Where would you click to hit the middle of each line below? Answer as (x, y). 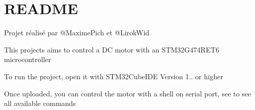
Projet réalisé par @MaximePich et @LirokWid (77, 33)
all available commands (40, 103)
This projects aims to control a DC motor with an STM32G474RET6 (112, 49)
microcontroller (28, 59)
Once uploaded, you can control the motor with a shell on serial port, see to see (128, 93)
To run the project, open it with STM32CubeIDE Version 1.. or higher (114, 76)
